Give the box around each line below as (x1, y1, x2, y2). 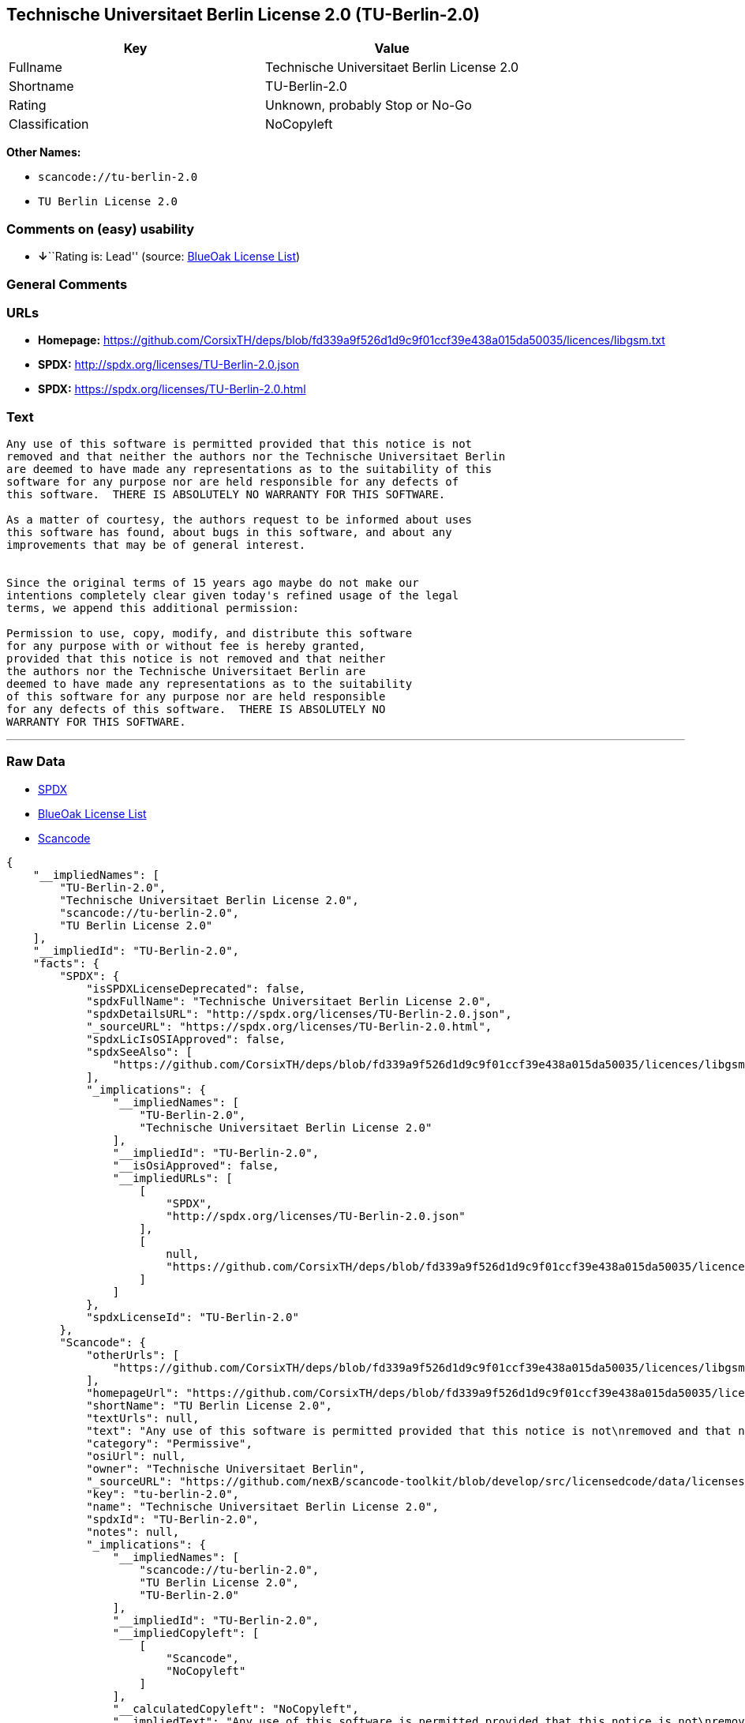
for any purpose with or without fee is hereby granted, (6, 640, 366, 653)
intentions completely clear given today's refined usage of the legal (6, 589, 459, 602)
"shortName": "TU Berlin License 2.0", (86, 1398, 333, 1412)
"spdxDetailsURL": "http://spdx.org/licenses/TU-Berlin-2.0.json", (86, 1007, 512, 1020)
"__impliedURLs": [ (112, 1171, 233, 1184)
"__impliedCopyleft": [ (112, 1626, 260, 1639)
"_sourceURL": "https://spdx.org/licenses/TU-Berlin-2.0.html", (86, 1019, 492, 1033)
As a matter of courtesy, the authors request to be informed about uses (6, 513, 473, 527)
